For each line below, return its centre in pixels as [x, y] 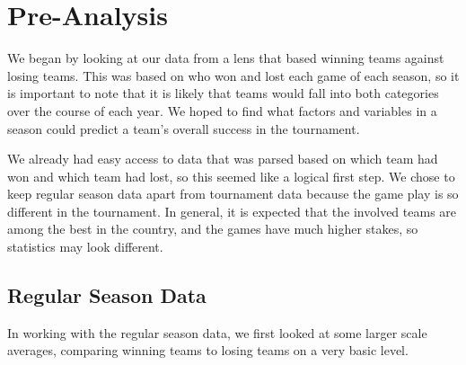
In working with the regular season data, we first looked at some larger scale [217, 332]
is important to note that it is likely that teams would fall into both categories [223, 93]
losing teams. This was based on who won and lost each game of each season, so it [233, 75]
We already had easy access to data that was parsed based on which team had [223, 159]
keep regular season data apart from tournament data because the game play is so [233, 194]
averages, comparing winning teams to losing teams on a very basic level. [208, 350]
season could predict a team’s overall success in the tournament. [184, 128]
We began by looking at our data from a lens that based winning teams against [226, 58]
